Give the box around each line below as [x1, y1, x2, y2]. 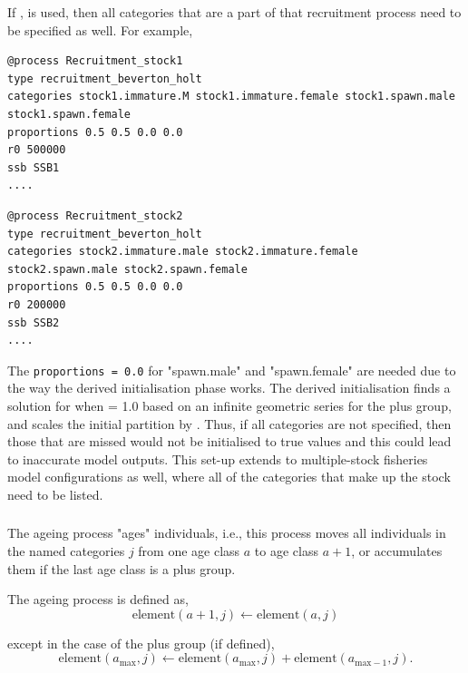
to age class [254, 541, 318, 561]
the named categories [7, 541, 125, 561]
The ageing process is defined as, [7, 590, 189, 609]
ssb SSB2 [7, 316, 60, 329]
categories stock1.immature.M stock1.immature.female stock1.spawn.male [7, 90, 455, 103]
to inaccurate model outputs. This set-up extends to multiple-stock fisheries [7, 449, 428, 468]
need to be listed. [7, 484, 103, 503]
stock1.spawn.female [7, 107, 132, 121]
